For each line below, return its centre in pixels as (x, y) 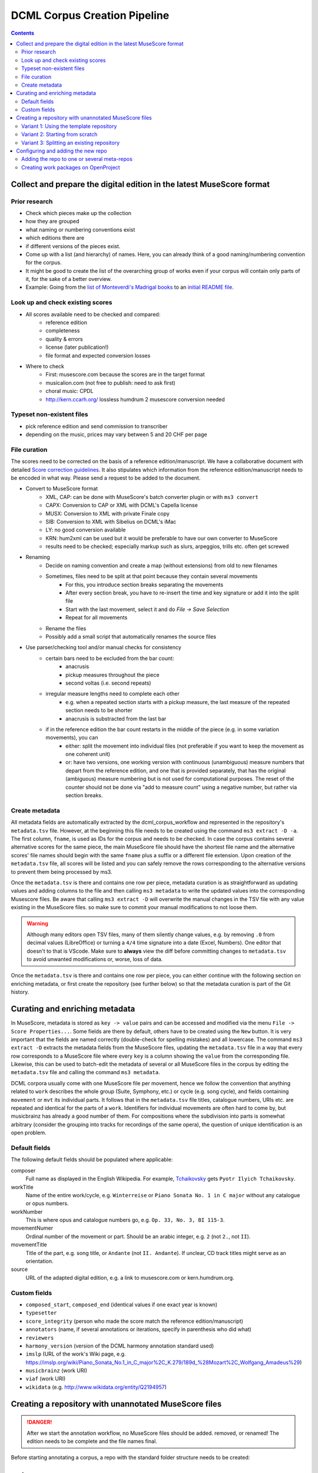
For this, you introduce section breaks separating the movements (145, 584)
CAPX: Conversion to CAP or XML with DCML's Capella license (122, 505)
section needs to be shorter (99, 711)
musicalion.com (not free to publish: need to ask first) (111, 382)
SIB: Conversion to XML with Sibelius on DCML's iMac (111, 521)
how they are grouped (52, 222)
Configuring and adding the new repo (62, 151)
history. (20, 992)
